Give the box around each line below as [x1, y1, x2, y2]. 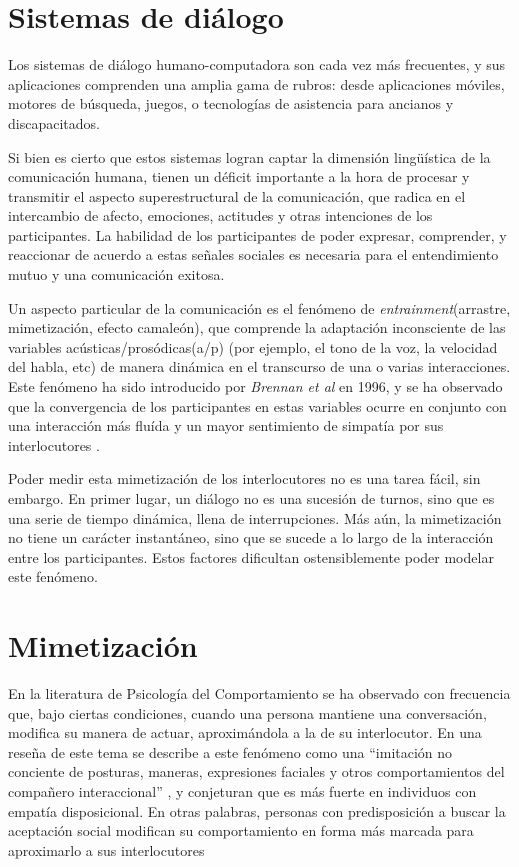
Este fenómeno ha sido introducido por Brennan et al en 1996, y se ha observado [8, 376, 503, 397]
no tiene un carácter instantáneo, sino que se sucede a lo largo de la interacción [8, 527, 494, 548]
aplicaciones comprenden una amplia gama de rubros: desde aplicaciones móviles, [8, 73, 505, 94]
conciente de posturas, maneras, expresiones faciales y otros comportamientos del [8, 761, 505, 782]
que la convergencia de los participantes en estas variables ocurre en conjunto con [8, 395, 507, 416]
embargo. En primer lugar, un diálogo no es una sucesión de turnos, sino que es [8, 488, 495, 508]
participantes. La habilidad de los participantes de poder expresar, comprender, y [8, 224, 507, 245]
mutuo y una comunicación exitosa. [8, 264, 225, 285]
